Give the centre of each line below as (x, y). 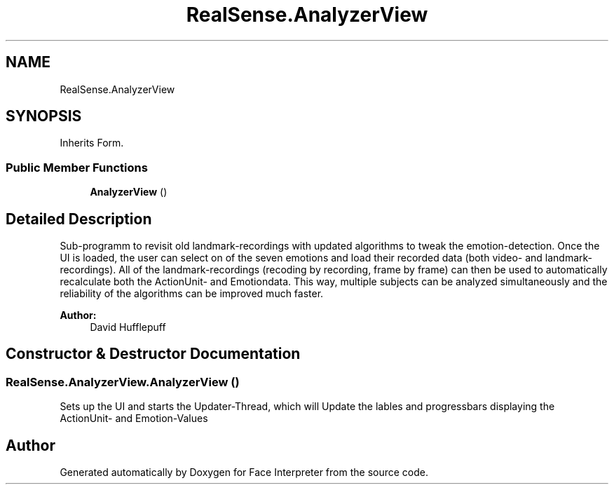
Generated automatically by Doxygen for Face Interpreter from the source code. (244, 472)
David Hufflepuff (128, 327)
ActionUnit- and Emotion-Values (134, 418)
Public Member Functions (77, 167)
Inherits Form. (92, 143)
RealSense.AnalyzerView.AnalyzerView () (123, 382)
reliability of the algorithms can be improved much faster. (192, 294)
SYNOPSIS (44, 116)
